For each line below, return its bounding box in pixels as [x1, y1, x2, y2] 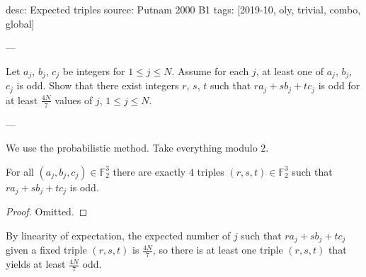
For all [6, 164, 34, 179]
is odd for [318, 78, 360, 93]
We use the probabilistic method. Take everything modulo [6, 140, 258, 155]
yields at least [6, 256, 66, 271]
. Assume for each [171, 63, 249, 78]
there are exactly [113, 164, 186, 179]
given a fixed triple [6, 242, 87, 257]
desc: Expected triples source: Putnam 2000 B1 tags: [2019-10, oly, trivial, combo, [6, 2, 361, 16]
